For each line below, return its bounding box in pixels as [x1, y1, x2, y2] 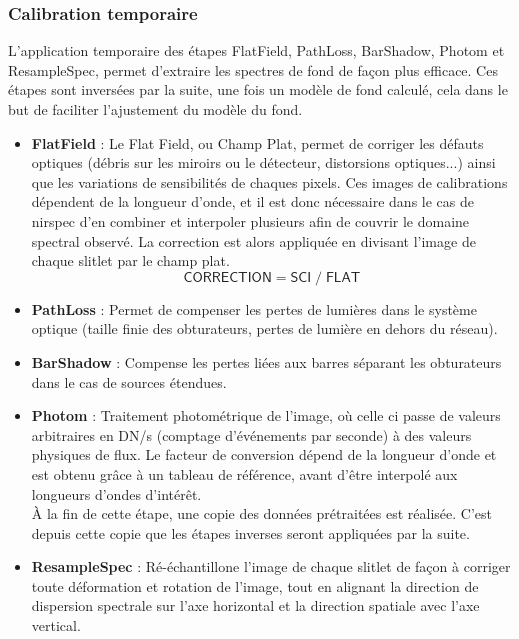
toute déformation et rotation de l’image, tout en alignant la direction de [31, 575, 479, 596]
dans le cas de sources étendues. [31, 371, 227, 392]
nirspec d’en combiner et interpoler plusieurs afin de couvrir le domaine [31, 210, 470, 231]
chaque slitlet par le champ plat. [31, 250, 230, 271]
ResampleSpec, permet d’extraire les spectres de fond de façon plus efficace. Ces [8, 59, 498, 80]
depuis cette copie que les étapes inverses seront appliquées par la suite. [31, 522, 470, 543]
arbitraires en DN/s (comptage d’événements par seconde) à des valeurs [31, 424, 472, 445]
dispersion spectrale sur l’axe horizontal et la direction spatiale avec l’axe [31, 595, 480, 616]
